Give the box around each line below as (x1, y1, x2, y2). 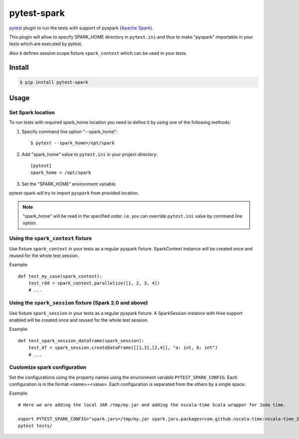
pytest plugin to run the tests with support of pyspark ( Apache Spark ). (9, 25, 153, 31)
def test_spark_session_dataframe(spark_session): (18, 338, 145, 343)
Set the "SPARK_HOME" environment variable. (21, 181, 117, 187)
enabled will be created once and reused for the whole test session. (9, 317, 149, 323)
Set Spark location (9, 109, 55, 116)
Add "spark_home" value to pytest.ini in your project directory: (21, 151, 158, 157)
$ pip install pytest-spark (19, 79, 88, 85)
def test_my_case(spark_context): (18, 273, 102, 279)
